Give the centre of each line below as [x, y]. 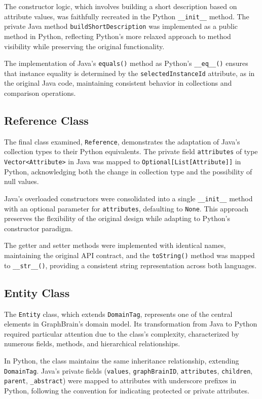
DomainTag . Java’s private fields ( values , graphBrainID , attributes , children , [128, 370]
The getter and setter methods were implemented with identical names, [115, 245]
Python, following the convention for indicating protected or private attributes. [127, 390]
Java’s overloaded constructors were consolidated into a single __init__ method [128, 198]
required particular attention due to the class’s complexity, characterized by [122, 333]
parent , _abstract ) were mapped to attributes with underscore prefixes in [120, 380]
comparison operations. [40, 93]
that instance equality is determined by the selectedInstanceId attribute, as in [129, 73]
